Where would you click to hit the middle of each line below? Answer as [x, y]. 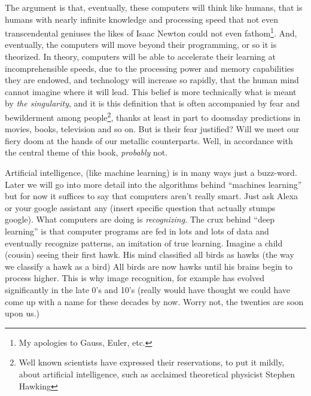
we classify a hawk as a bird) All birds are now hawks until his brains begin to [149, 266]
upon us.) [22, 313]
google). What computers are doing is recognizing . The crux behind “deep [140, 219]
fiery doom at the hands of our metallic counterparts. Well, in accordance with [149, 140]
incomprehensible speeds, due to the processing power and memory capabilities [150, 68]
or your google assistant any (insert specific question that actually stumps [140, 207]
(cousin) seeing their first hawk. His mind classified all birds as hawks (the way [150, 255]
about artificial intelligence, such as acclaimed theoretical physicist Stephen [157, 374]
